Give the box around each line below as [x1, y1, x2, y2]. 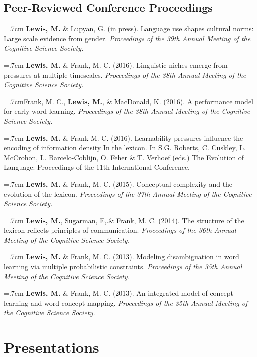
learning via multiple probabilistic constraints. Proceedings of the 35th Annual [4, 261, 242, 272]
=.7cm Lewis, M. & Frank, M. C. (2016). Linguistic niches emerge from [4, 59, 228, 70]
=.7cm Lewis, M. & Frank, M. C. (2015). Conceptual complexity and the [4, 178, 233, 189]
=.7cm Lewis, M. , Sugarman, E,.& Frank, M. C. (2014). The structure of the [4, 215, 244, 225]
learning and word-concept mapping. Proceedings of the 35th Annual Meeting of [4, 297, 248, 308]
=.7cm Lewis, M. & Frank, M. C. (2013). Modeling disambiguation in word [4, 251, 239, 262]
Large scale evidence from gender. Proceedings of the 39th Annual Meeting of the [4, 33, 251, 43]
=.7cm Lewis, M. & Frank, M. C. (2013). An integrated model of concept [4, 288, 234, 298]
